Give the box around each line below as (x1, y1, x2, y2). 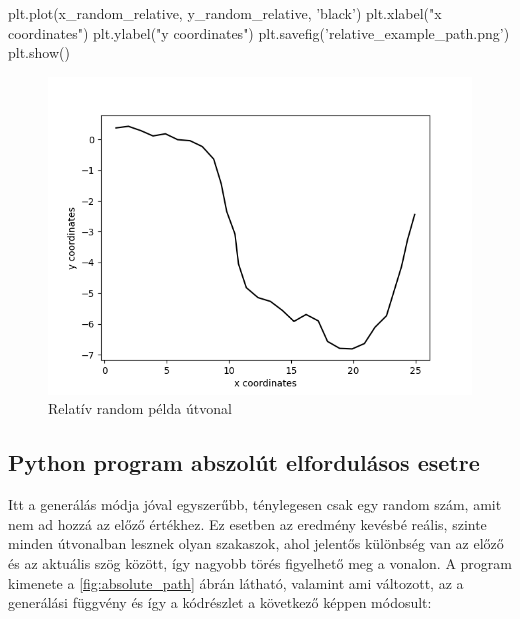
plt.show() (8, 42, 70, 63)
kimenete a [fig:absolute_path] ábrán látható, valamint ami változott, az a (8, 572, 464, 593)
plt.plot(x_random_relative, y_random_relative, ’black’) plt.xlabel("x (8, 3, 442, 23)
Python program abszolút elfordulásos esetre (8, 447, 480, 478)
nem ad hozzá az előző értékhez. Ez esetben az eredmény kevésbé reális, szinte (8, 513, 487, 534)
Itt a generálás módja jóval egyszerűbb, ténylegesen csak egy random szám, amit (8, 494, 502, 515)
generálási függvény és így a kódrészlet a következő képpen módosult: (8, 592, 432, 613)
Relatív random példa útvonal (48, 398, 232, 419)
